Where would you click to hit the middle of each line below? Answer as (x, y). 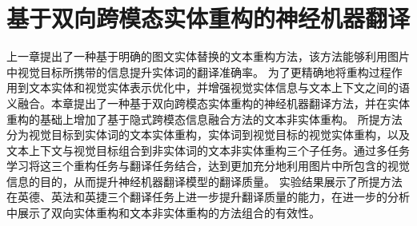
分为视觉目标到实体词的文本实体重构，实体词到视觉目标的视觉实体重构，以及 (208, 135)
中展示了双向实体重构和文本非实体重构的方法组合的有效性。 (163, 213)
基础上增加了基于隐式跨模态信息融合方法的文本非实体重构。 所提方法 (221, 119)
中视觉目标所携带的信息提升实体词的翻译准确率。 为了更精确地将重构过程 (199, 71)
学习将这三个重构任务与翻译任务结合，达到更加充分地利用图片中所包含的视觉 (208, 166)
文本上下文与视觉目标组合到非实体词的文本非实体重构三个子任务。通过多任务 (208, 150)
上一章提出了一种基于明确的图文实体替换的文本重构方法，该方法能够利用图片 (208, 56)
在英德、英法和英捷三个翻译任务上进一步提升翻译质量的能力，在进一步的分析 (208, 197)
